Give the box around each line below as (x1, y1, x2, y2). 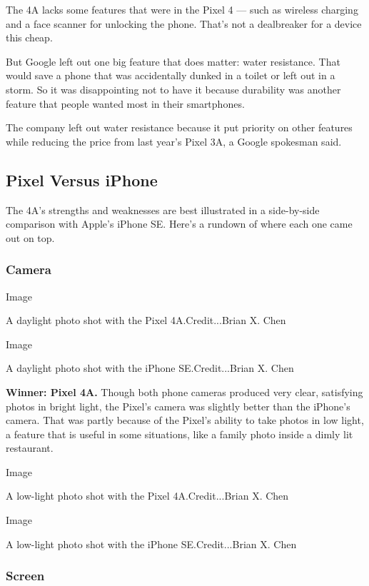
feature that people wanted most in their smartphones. (6, 96, 245, 111)
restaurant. (6, 440, 54, 455)
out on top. (6, 230, 55, 245)
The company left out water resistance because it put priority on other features (6, 120, 353, 135)
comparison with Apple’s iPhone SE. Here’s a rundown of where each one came (6, 216, 353, 231)
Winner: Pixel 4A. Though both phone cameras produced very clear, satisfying (6, 384, 363, 399)
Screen (6, 567, 45, 585)
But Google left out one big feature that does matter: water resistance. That (6, 54, 340, 69)
